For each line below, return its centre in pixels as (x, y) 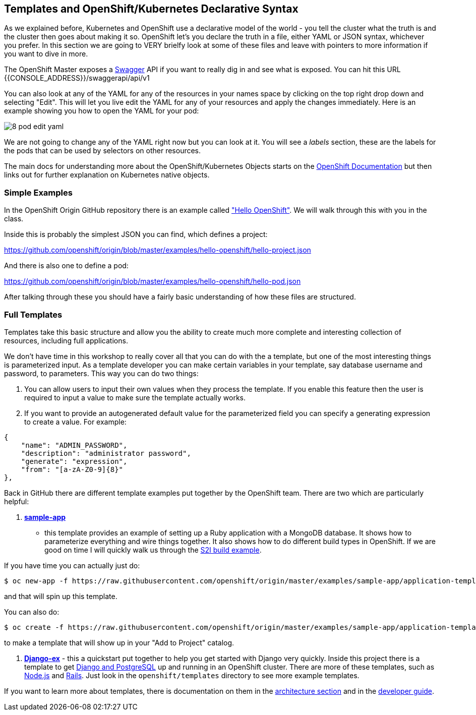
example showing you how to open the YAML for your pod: (102, 111)
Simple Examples (38, 192)
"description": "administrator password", (106, 453)
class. (14, 219)
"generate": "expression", (74, 461)
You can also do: (32, 612)
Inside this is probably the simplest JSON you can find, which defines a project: (136, 234)
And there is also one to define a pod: (66, 266)
